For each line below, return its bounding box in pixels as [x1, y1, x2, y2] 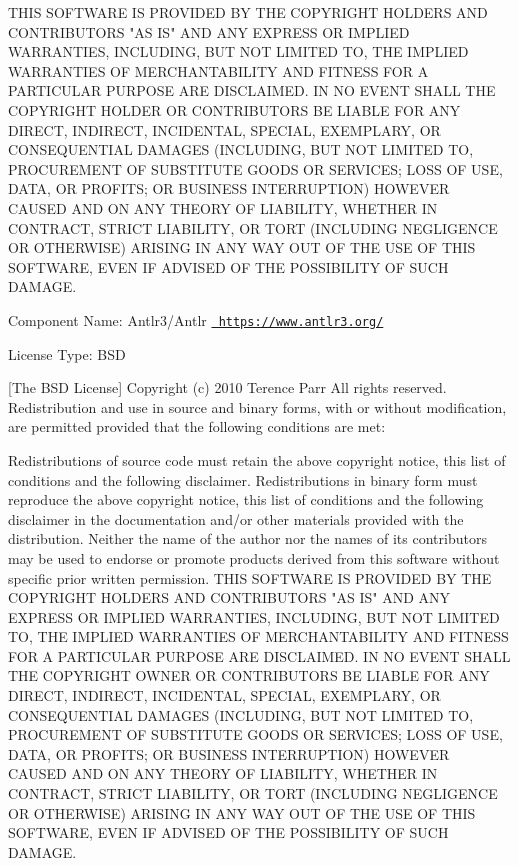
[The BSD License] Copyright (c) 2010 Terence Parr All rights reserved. [8, 377, 447, 398]
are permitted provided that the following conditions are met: [8, 416, 386, 437]
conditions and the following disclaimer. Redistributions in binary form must [8, 469, 478, 490]
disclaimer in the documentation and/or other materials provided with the [8, 508, 464, 529]
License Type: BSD [8, 343, 126, 364]
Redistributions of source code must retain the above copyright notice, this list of [8, 449, 506, 470]
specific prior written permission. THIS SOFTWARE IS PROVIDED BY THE [8, 567, 492, 588]
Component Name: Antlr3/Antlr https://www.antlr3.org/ [8, 309, 384, 330]
